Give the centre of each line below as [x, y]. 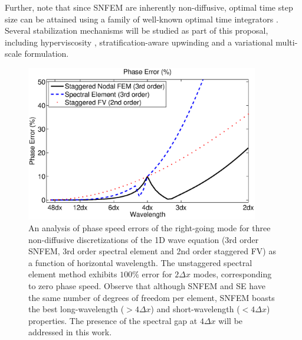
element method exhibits [73, 274]
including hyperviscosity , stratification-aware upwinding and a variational [139, 42]
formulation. [47, 54]
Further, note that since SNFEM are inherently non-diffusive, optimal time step [149, 7]
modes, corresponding [232, 274]
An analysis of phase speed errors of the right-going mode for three [150, 228]
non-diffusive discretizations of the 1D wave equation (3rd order [144, 239]
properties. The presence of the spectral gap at [113, 320]
